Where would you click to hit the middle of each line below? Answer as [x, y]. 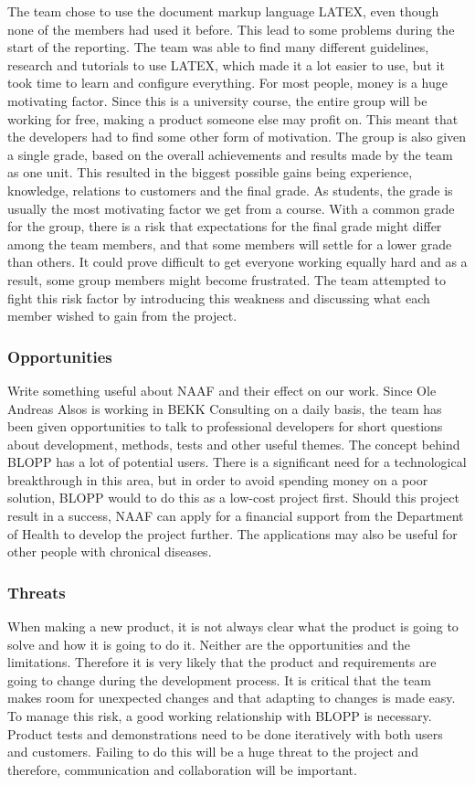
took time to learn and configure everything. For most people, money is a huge [227, 83]
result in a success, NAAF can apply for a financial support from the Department [236, 516]
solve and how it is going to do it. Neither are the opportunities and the [209, 644]
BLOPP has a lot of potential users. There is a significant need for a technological [237, 462]
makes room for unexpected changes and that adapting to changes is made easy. [232, 698]
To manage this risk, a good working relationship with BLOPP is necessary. [220, 716]
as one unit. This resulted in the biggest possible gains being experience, [210, 172]
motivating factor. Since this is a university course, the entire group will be [217, 100]
